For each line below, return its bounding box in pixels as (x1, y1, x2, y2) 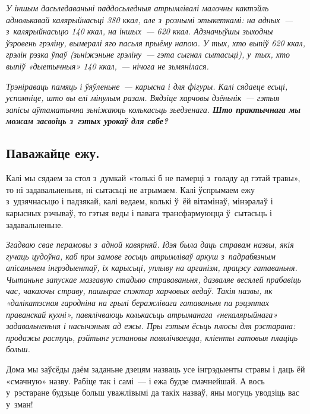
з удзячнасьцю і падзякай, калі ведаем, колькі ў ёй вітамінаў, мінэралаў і (6, 195, 273, 207)
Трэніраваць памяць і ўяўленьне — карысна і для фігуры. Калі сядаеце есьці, (6, 80, 288, 92)
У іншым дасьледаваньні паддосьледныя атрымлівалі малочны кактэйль (6, 2, 269, 14)
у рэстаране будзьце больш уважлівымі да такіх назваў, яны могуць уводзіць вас (6, 386, 299, 399)
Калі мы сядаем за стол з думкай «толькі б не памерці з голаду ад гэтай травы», (6, 172, 300, 184)
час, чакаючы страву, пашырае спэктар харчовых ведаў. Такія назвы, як (6, 285, 273, 297)
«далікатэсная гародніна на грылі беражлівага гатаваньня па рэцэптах (6, 296, 269, 309)
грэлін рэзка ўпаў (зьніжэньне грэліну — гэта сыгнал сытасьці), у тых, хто (6, 48, 290, 61)
